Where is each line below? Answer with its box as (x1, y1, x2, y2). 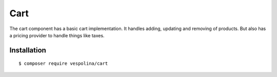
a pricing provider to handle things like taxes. (9, 32, 105, 38)
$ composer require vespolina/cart (18, 61, 108, 66)
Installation (9, 46, 46, 55)
